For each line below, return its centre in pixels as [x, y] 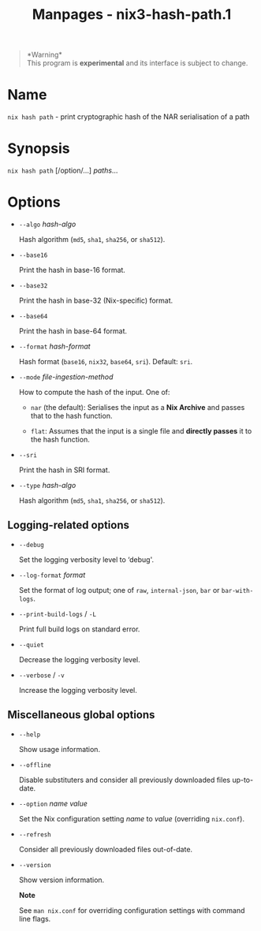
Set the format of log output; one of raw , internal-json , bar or [119, 590]
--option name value [53, 803]
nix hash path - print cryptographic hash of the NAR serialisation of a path [129, 117]
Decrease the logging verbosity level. [79, 659]
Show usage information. [59, 749]
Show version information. [62, 880]
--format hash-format [55, 346]
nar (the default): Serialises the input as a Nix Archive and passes [138, 407]
